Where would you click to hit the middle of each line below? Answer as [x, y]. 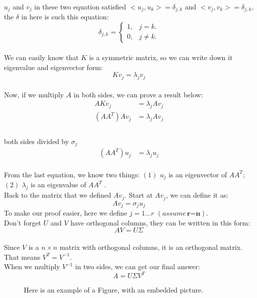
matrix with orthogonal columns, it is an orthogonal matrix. [151, 247]
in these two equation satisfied [80, 6]
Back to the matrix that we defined [58, 195]
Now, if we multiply [34, 94]
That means [22, 257]
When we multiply [32, 266]
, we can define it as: [197, 195]
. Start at [138, 195]
